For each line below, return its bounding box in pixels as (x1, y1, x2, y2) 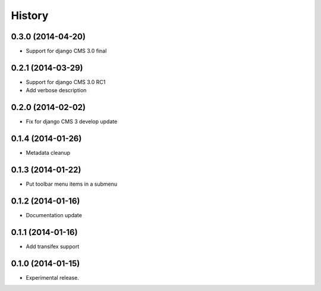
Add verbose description (26, 87, 87, 94)
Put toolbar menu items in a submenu (26, 180, 118, 187)
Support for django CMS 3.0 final (26, 48, 107, 55)
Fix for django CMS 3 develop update (26, 118, 118, 125)
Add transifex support (26, 243, 80, 250)
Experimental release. (26, 274, 80, 281)
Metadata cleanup (26, 149, 71, 157)
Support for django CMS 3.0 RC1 (26, 78, 106, 86)
